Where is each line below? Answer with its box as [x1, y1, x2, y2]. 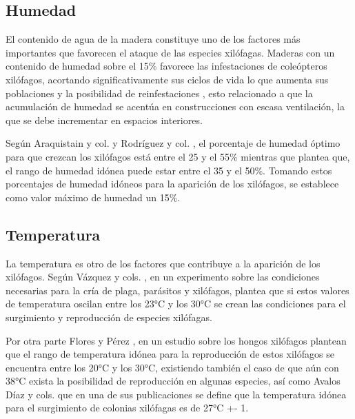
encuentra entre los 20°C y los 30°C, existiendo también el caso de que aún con [6, 360, 339, 374]
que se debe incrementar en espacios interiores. [6, 112, 203, 127]
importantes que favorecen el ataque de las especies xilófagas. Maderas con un [6, 45, 335, 59]
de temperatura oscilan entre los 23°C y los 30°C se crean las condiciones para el [6, 296, 346, 311]
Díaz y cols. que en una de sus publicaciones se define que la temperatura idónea [6, 387, 347, 401]
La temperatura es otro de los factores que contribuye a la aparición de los [6, 256, 321, 270]
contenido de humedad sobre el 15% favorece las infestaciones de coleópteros [6, 59, 327, 73]
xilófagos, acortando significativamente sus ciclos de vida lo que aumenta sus [6, 72, 329, 86]
